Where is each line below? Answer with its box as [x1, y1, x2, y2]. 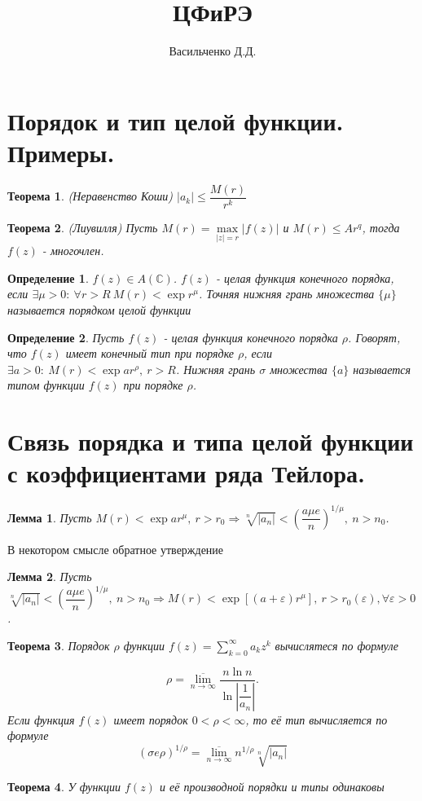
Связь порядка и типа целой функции [7, 425, 414, 458]
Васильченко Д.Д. [169, 42, 257, 59]
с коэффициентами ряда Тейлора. [7, 456, 365, 490]
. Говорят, [348, 328, 401, 345]
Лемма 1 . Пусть [7, 508, 92, 526]
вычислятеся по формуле [275, 636, 399, 654]
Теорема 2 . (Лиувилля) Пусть [7, 218, 158, 235]
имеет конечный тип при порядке [65, 345, 235, 362]
